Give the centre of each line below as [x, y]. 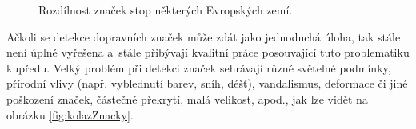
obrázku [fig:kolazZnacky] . [70, 114]
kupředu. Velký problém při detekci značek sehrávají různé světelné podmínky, [199, 67]
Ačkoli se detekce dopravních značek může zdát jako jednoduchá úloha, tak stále [204, 36]
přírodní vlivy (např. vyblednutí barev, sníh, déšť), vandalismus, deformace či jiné [207, 83]
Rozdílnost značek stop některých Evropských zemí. [166, 10]
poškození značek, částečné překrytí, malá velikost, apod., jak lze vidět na [187, 98]
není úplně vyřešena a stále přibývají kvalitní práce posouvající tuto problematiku [208, 52]
